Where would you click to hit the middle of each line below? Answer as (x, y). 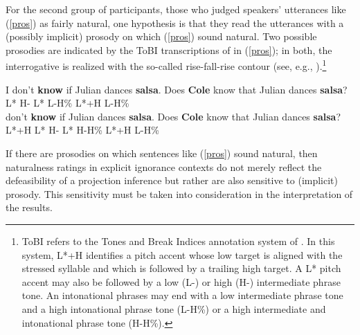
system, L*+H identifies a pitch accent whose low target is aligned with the (182, 254)
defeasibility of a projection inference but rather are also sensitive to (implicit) (172, 180)
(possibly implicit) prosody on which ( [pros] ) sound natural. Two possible (161, 36)
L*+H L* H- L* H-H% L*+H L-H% (82, 130)
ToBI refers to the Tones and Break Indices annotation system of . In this (178, 241)
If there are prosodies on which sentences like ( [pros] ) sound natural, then (162, 153)
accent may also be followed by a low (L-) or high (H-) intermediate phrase (181, 281)
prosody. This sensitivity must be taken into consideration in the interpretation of (179, 193)
